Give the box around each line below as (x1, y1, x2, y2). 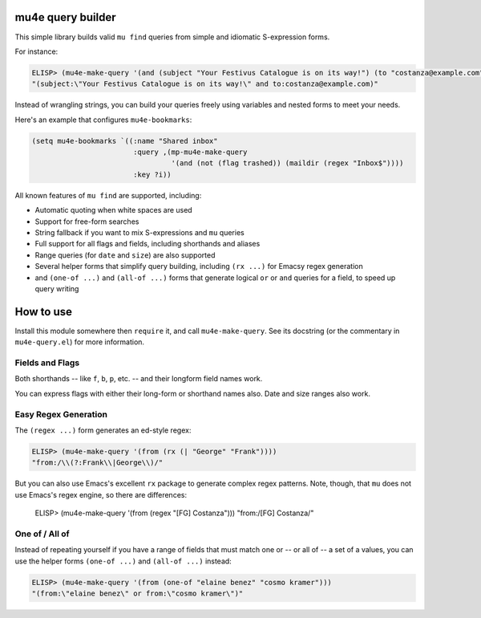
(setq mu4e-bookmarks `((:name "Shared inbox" (31, 136, 218, 145)
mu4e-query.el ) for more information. (14, 337, 144, 347)
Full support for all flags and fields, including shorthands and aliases (34, 239, 261, 249)
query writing (34, 283, 79, 293)
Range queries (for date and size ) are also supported (34, 250, 216, 260)
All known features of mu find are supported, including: (14, 190, 202, 200)
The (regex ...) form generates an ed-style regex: (14, 425, 192, 435)
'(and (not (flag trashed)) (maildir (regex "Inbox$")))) (171, 159, 404, 168)
